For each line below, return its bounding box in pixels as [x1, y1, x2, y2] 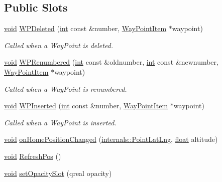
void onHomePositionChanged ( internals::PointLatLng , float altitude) [4, 134, 218, 144]
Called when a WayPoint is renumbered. [4, 83, 127, 94]
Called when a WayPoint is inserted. [4, 117, 117, 127]
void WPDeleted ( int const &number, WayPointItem [4, 23, 167, 34]
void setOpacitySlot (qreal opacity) [4, 167, 112, 178]
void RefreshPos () [4, 150, 61, 161]
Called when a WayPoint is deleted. [4, 40, 114, 50]
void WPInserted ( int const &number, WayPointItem [4, 100, 168, 111]
